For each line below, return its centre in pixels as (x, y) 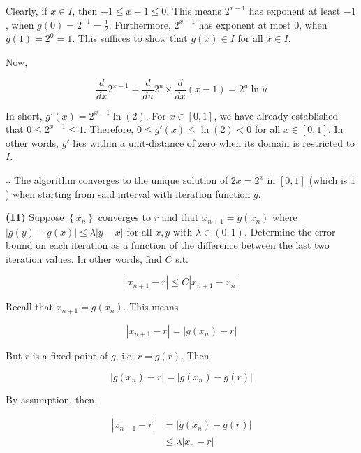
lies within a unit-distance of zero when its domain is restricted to (214, 142)
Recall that (29, 307)
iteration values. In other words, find (84, 258)
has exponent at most (245, 24)
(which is (328, 180)
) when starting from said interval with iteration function (128, 193)
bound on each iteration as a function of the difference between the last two (168, 245)
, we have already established (276, 115)
